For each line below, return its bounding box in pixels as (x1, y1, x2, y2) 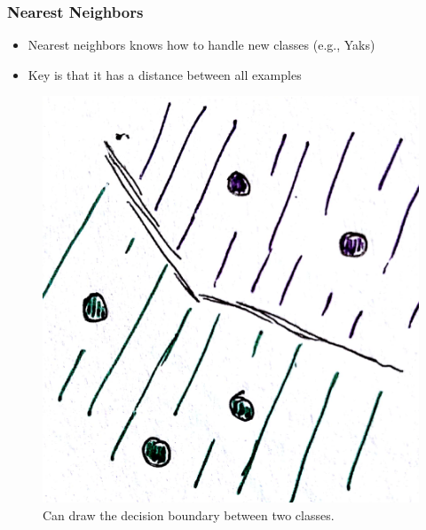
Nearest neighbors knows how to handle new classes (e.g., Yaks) (28, 36, 375, 54)
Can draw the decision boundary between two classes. (43, 505, 335, 524)
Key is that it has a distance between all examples (28, 65, 302, 83)
